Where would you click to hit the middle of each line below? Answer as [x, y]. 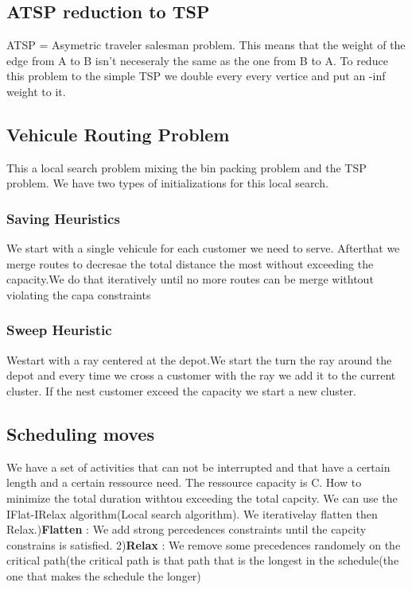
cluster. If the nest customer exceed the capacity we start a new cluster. [181, 390]
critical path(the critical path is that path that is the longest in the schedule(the [203, 560]
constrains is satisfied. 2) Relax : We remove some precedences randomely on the [204, 544]
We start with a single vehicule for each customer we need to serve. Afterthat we [203, 248]
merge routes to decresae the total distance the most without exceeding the [190, 263]
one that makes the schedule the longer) [104, 575]
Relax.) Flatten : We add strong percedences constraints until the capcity [187, 529]
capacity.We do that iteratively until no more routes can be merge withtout [190, 279]
